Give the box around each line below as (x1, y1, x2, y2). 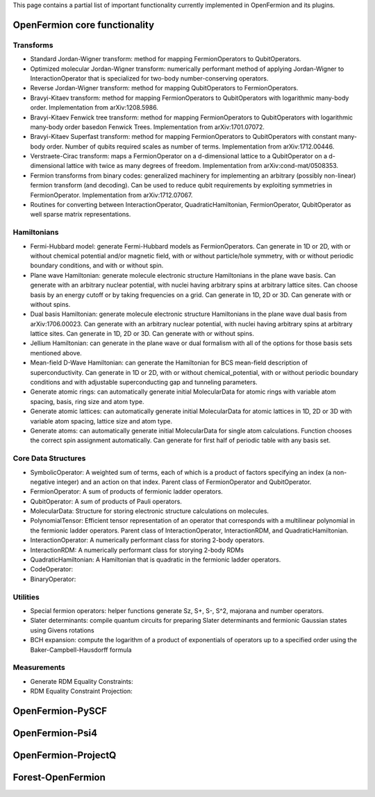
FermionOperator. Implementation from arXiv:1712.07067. (30, 191, 193, 199)
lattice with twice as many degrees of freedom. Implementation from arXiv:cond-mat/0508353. (66, 162, 339, 170)
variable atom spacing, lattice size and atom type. (30, 417, 173, 425)
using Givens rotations (30, 626, 95, 635)
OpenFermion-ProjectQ (12, 749, 117, 761)
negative (30, 478, 56, 486)
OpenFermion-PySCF (12, 705, 108, 716)
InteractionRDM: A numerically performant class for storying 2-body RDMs (30, 546, 244, 554)
